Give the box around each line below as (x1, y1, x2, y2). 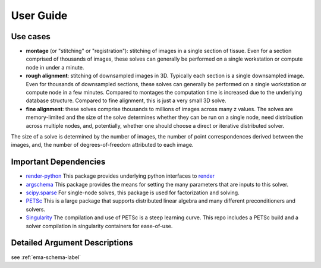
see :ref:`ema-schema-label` (11, 253, 81, 261)
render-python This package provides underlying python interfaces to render (26, 172, 215, 179)
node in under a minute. (26, 64, 84, 71)
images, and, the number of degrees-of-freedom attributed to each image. (11, 141, 194, 149)
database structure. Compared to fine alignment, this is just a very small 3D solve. (26, 97, 226, 104)
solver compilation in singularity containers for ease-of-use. (26, 222, 173, 229)
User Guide (11, 9, 68, 22)
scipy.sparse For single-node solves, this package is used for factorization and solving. (26, 189, 240, 196)
